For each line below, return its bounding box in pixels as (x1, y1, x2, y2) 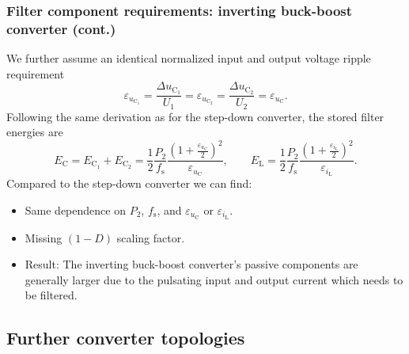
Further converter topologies (6, 325, 245, 350)
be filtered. (25, 287, 78, 303)
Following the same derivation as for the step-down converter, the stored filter (6, 108, 384, 124)
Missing (25, 229, 62, 246)
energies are (6, 124, 63, 140)
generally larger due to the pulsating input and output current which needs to (25, 271, 403, 287)
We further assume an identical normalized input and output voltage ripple (6, 50, 371, 67)
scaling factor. (116, 229, 185, 246)
